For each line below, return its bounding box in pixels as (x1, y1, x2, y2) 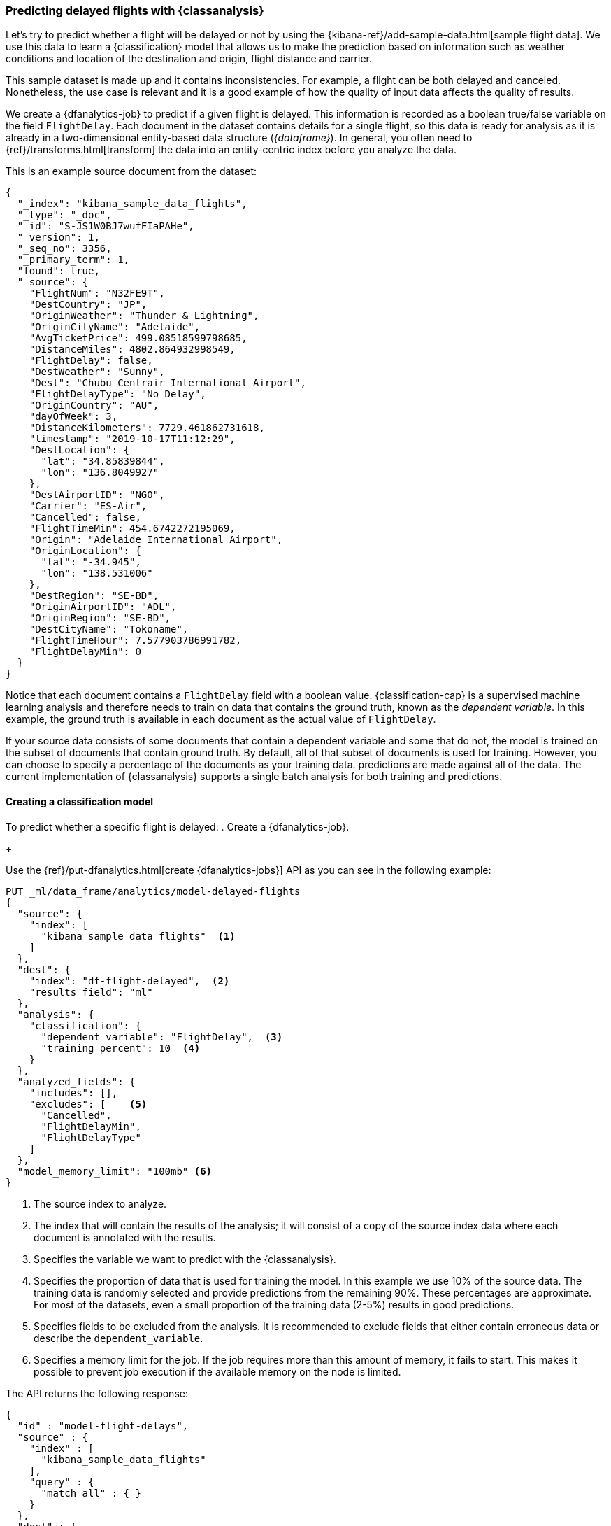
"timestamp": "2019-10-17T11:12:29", (29, 433, 236, 445)
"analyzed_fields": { (17, 1075, 136, 1087)
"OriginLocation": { (29, 545, 141, 557)
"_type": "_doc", (17, 209, 112, 221)
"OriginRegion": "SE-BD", (29, 612, 171, 624)
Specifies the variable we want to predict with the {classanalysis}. (34, 1252, 336, 1265)
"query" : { (29, 1476, 94, 1488)
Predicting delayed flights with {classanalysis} (6, 3, 264, 17)
